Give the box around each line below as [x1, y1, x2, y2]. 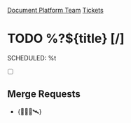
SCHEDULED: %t [7, 53, 57, 62]
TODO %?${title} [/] [7, 31, 125, 46]
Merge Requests [7, 88, 81, 101]
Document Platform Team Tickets [7, 6, 104, 14]
